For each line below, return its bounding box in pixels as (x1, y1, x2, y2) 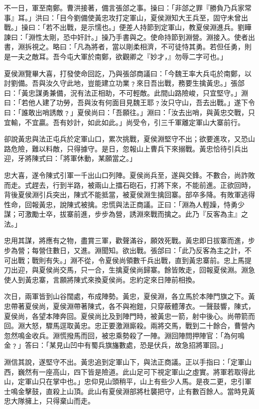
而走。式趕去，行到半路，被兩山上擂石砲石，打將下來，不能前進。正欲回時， (4, 179, 255, 190)
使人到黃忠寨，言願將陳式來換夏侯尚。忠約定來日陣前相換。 (4, 274, 199, 284)
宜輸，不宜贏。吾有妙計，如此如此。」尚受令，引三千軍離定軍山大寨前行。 (4, 117, 245, 127)
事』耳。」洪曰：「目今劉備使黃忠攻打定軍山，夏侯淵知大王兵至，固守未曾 (4, 12, 241, 22)
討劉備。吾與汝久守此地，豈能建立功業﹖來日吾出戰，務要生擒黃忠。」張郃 (4, 78, 245, 88)
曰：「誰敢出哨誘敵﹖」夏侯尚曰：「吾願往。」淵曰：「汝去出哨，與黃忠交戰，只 (4, 107, 255, 117)
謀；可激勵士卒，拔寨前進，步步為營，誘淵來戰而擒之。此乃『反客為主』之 (4, 209, 248, 219)
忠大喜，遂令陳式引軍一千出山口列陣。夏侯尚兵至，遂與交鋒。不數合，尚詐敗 (4, 169, 255, 180)
